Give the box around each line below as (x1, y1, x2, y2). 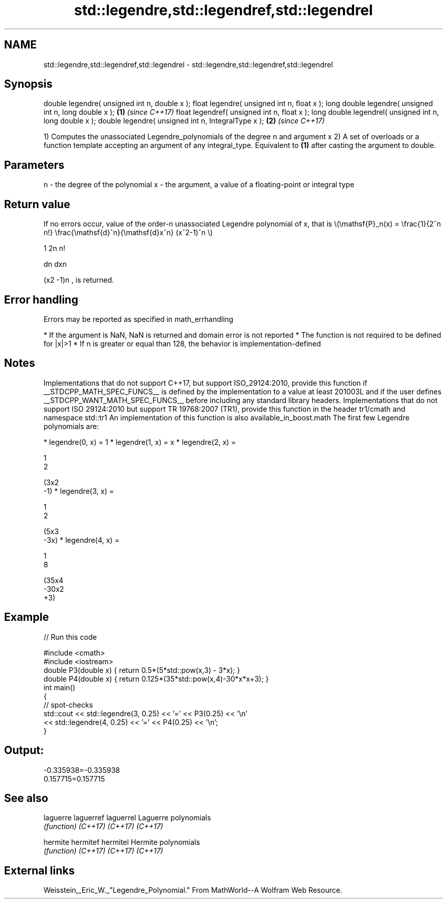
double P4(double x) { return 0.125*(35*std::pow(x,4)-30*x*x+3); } (43, 674, 269, 683)
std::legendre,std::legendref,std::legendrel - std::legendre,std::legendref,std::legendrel (43, 60, 333, 69)
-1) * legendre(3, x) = (43, 486, 114, 495)
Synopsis (4, 78, 53, 91)
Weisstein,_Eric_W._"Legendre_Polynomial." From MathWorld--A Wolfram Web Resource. (43, 886, 342, 895)
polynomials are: (43, 421, 99, 431)
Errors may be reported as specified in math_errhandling (43, 314, 234, 323)
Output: (4, 744, 44, 757)
